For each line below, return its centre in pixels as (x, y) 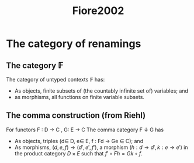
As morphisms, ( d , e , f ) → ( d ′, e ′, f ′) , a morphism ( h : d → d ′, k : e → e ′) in (101, 147)
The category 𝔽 (35, 65)
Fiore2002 (98, 11)
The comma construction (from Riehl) (76, 116)
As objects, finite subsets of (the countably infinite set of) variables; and (101, 91)
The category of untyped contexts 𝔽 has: (56, 79)
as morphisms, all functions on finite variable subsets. (79, 97)
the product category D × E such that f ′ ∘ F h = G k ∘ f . (79, 153)
